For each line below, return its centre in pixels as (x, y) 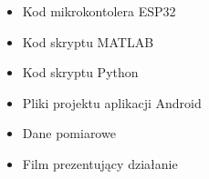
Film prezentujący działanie (100, 163)
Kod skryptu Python (80, 72)
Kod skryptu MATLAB (88, 41)
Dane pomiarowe (69, 133)
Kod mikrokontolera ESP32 (99, 11)
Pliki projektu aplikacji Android (112, 102)
